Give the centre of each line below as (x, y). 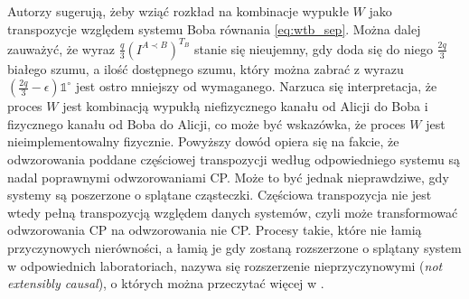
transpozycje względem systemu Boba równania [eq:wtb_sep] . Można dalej (214, 28)
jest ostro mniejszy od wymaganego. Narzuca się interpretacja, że (256, 86)
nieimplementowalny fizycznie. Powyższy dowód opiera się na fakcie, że (203, 141)
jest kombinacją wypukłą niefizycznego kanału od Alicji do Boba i (245, 106)
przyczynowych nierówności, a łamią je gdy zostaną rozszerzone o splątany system (234, 248)
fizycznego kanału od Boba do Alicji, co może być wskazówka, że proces (206, 123)
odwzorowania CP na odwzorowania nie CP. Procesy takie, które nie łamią (215, 230)
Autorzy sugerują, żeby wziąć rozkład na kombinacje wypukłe (178, 11)
